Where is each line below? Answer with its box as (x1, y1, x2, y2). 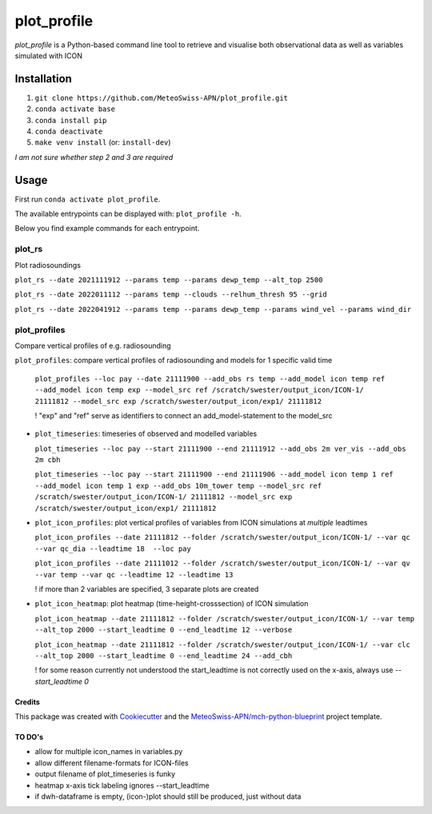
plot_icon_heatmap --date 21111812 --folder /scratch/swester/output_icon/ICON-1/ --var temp (34, 614, 415, 623)
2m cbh (34, 456, 61, 465)
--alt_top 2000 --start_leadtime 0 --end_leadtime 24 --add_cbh (34, 651, 293, 660)
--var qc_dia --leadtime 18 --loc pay (34, 544, 191, 553)
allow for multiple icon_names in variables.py (34, 747, 183, 756)
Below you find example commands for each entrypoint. (14, 224, 200, 233)
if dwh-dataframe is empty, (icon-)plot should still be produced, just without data (34, 792, 302, 801)
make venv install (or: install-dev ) (34, 138, 171, 147)
